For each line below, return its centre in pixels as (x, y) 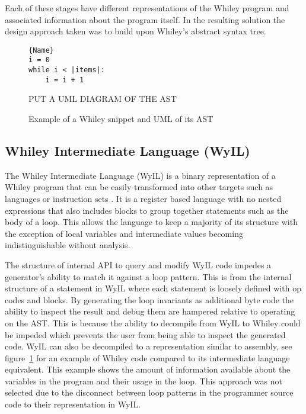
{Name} (41, 50)
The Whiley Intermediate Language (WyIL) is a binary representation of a (140, 175)
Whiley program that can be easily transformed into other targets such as (139, 187)
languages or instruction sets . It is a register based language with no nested (143, 198)
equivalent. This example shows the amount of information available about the (148, 369)
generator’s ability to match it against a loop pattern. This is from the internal (148, 276)
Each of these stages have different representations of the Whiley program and (147, 8)
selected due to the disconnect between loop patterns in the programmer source (149, 392)
